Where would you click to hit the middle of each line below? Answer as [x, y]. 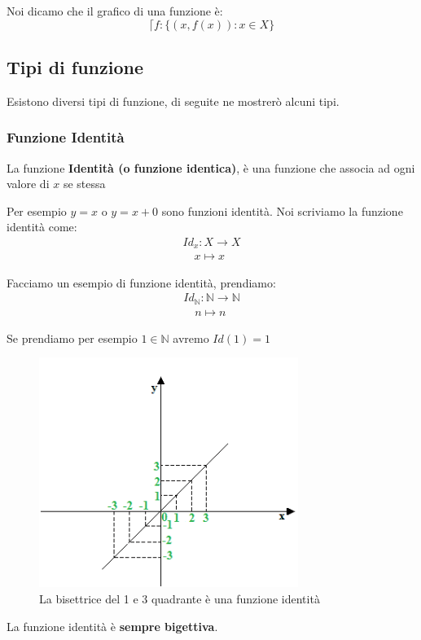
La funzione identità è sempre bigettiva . [112, 626]
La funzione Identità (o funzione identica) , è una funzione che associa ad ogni [211, 167]
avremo [191, 338]
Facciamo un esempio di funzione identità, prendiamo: [141, 282]
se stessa [84, 184]
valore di [28, 184]
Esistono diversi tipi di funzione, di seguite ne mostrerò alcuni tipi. [173, 101]
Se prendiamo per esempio [72, 338]
